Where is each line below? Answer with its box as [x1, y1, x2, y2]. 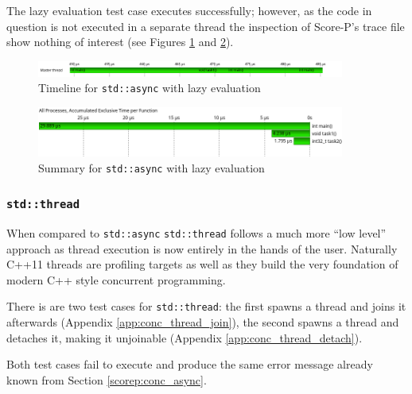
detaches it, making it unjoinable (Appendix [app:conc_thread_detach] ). [6, 329, 363, 346]
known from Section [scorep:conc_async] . [6, 371, 207, 388]
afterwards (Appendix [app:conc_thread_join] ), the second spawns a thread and [6, 314, 399, 330]
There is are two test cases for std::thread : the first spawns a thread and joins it [6, 298, 406, 315]
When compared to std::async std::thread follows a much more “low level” [6, 224, 387, 241]
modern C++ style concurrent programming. [6, 271, 226, 288]
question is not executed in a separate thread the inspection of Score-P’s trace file [6, 17, 405, 34]
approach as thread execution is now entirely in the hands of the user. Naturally [6, 240, 398, 257]
